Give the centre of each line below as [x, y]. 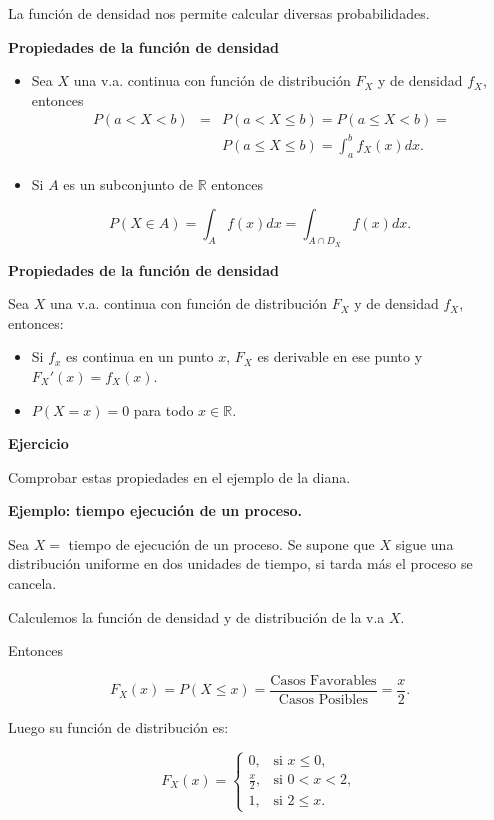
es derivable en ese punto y [340, 356]
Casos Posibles [323, 699]
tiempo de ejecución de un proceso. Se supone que [221, 543]
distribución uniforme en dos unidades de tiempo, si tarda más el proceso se [240, 563]
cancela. [32, 583]
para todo [163, 409]
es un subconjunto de [128, 183]
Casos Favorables [323, 680]
